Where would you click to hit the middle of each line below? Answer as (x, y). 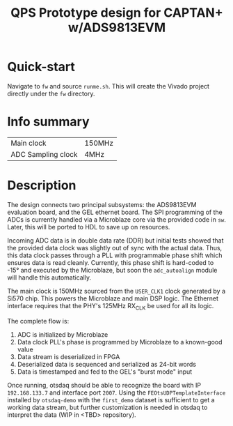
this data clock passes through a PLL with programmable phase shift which (115, 255)
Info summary (48, 122)
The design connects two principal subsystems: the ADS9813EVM (102, 204)
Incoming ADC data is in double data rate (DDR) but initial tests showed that (115, 240)
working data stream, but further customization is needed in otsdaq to (107, 407)
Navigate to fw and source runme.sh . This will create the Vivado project (109, 86)
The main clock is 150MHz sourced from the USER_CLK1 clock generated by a (116, 291)
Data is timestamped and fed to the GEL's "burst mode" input (105, 372)
